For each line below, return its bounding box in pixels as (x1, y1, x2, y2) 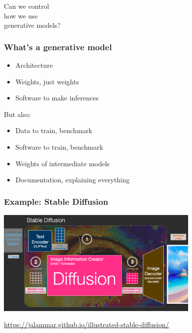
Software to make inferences (15, 93, 99, 103)
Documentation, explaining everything (15, 175, 130, 185)
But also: (4, 109, 31, 119)
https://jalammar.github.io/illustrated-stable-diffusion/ (4, 319, 169, 330)
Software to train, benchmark (15, 141, 103, 152)
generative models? (4, 20, 60, 30)
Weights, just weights (15, 76, 79, 86)
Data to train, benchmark (15, 125, 93, 136)
